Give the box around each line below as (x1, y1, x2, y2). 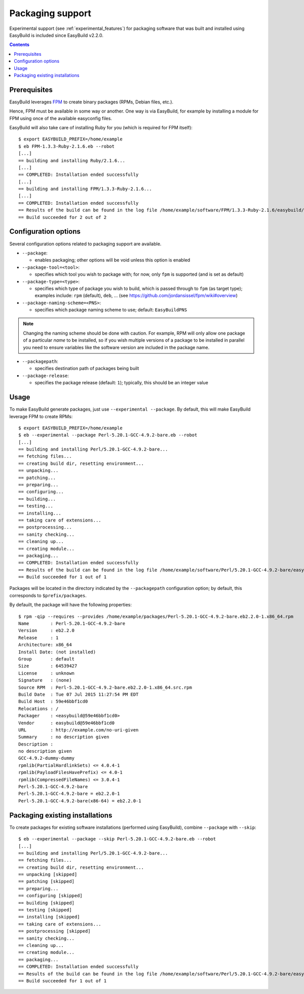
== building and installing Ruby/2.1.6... (18, 158, 126, 163)
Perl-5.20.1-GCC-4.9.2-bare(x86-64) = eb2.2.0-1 (18, 798, 141, 803)
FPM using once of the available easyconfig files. (9, 115, 112, 121)
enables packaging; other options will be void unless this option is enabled (34, 257, 191, 263)
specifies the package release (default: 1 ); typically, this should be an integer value (34, 380, 209, 386)
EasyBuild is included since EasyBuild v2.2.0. (9, 32, 104, 38)
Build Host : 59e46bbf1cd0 (18, 698, 88, 705)
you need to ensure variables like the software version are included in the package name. (23, 344, 210, 350)
